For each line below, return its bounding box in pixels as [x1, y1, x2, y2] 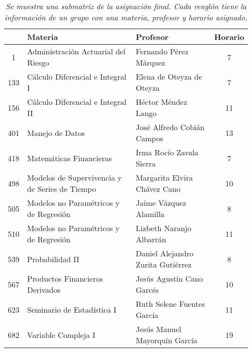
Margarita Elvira [136, 172, 193, 183]
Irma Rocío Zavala [136, 147, 199, 158]
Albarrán [136, 234, 166, 245]
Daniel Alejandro [136, 248, 194, 259]
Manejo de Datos [27, 127, 85, 138]
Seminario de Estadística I [27, 303, 117, 315]
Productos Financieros [27, 273, 103, 284]
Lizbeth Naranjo [136, 222, 191, 234]
